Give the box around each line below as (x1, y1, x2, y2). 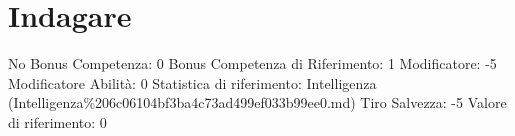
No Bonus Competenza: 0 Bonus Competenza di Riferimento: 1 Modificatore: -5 (8, 53, 497, 74)
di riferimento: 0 (8, 111, 107, 132)
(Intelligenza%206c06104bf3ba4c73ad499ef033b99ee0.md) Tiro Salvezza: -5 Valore (8, 92, 507, 113)
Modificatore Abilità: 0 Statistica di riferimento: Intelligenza (8, 72, 377, 93)
